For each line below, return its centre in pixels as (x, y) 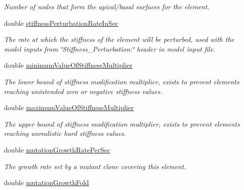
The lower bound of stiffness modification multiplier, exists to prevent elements (122, 81)
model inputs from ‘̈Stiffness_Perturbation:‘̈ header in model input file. (110, 48)
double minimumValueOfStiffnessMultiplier (68, 65)
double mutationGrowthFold (46, 182)
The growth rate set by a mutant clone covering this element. (95, 166)
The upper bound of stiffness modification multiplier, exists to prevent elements (122, 123)
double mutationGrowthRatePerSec (57, 149)
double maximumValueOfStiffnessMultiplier (69, 107)
